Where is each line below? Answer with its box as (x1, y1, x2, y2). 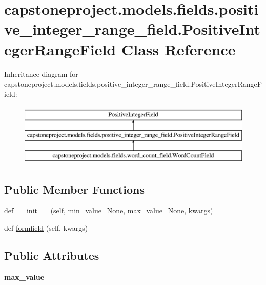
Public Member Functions (4, 181, 145, 197)
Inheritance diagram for (4, 68, 78, 79)
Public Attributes (4, 248, 99, 263)
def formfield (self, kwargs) (4, 222, 88, 233)
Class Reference (121, 38, 236, 59)
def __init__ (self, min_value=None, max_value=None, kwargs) (4, 205, 213, 216)
